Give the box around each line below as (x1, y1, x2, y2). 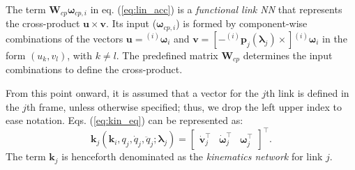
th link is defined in (266, 85, 349, 100)
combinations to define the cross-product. (6, 62, 183, 77)
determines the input (243, 47, 333, 62)
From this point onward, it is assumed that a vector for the (6, 85, 259, 100)
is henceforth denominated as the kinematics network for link (61, 149, 323, 164)
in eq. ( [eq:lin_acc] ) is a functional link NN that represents (90, 2, 342, 16)
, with (67, 47, 93, 62)
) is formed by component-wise (176, 16, 308, 31)
